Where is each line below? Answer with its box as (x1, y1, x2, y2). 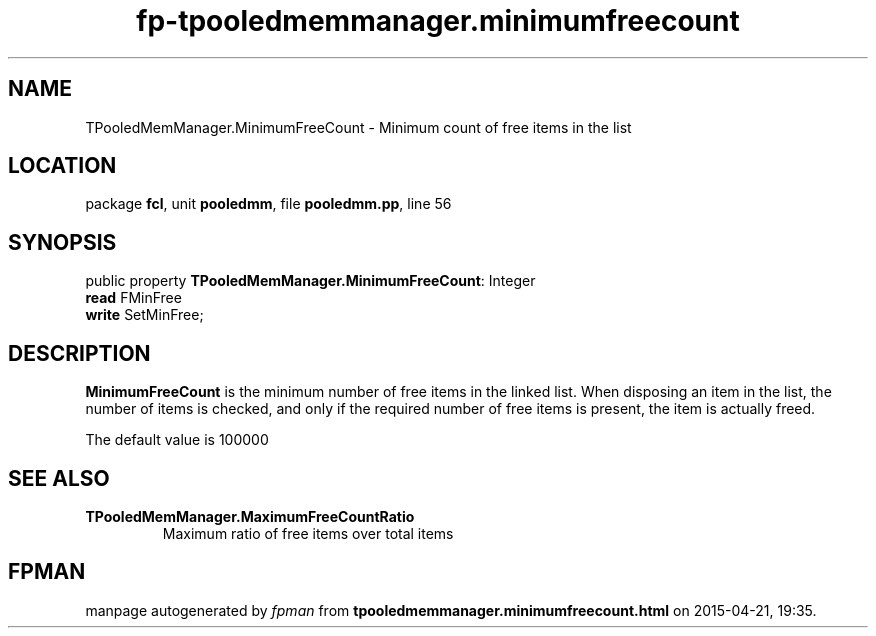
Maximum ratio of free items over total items (162, 524, 454, 542)
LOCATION (8, 153, 117, 179)
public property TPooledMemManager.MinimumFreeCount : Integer (85, 272, 536, 290)
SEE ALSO (8, 465, 110, 491)
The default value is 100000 (85, 431, 269, 449)
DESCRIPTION (8, 340, 151, 366)
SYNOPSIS (8, 229, 117, 255)
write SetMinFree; (85, 306, 204, 324)
